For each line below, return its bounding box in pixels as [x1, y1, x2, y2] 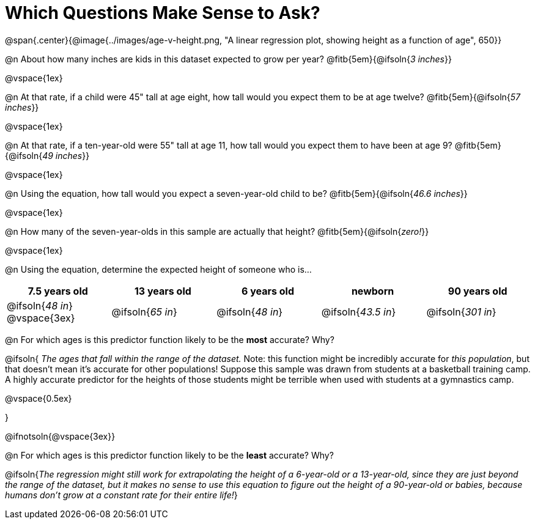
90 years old [448, 284, 507, 297]
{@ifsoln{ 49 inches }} [5, 150, 90, 161]
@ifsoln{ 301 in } [426, 305, 496, 318]
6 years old [241, 284, 294, 297]
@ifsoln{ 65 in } [111, 305, 177, 318]
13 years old [134, 284, 191, 297]
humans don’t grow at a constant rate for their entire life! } [5, 489, 238, 500]
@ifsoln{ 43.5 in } [321, 305, 396, 318]
